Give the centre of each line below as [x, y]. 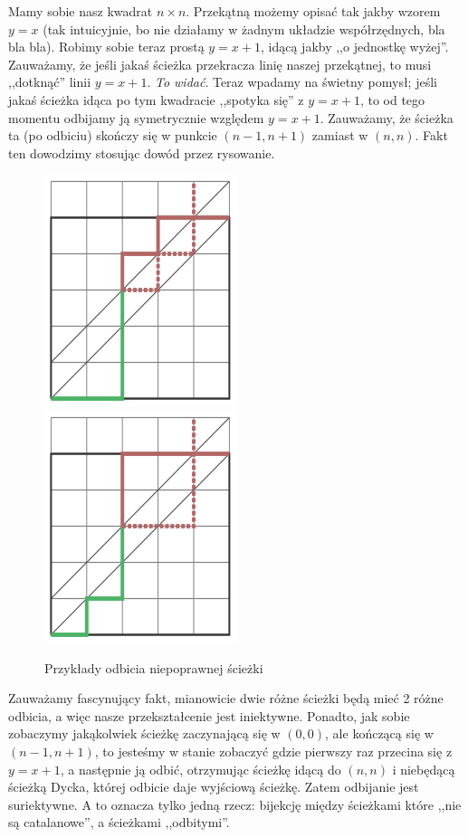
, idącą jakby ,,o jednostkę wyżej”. [354, 47]
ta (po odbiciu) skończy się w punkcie [113, 135]
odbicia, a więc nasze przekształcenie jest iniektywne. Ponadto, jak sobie [209, 715]
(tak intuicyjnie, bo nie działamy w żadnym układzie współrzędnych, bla [244, 29]
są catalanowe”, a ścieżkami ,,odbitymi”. [119, 822]
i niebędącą [424, 769]
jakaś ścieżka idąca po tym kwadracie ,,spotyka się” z [156, 99]
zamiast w [340, 135]
